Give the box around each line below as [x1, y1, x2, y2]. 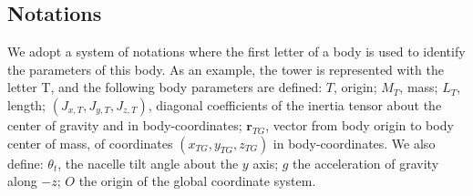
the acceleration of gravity [293, 153, 439, 172]
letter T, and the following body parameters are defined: [7, 77, 323, 97]
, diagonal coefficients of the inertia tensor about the [148, 95, 442, 114]
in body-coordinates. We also [272, 133, 436, 152]
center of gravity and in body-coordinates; [7, 115, 242, 134]
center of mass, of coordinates [7, 133, 173, 152]
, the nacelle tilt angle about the [57, 153, 239, 172]
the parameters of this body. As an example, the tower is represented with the [7, 59, 444, 78]
